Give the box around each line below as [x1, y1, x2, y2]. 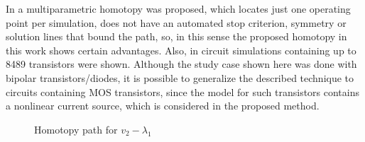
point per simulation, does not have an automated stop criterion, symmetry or [6, 15, 347, 30]
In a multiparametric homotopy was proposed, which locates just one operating [6, 1, 351, 16]
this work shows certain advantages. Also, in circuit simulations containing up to [6, 42, 356, 57]
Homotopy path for [34, 122, 118, 136]
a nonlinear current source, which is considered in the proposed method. [6, 98, 320, 113]
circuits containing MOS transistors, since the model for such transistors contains [6, 84, 360, 99]
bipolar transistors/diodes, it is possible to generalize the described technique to [6, 70, 354, 85]
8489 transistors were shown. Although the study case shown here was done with [6, 57, 357, 71]
